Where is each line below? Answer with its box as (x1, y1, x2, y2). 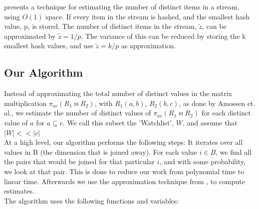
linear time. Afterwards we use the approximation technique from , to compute (4, 176, 245, 186)
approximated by (4, 30, 56, 41)
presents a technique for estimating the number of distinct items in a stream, (4, 1, 240, 11)
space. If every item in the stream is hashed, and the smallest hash (45, 11, 250, 21)
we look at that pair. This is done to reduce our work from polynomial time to (4, 166, 245, 176)
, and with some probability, (159, 156, 246, 167)
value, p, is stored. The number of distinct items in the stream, (4, 21, 197, 31)
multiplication (4, 98, 47, 108)
